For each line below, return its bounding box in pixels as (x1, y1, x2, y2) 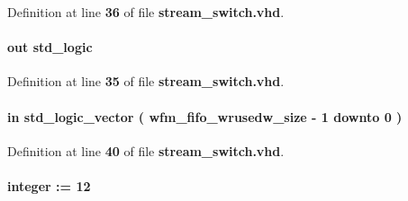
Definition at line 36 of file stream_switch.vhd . (7, 3, 285, 21)
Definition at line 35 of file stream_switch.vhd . (7, 72, 285, 91)
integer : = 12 (7, 176, 91, 195)
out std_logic (7, 38, 93, 57)
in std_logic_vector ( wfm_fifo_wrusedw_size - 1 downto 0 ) (7, 107, 403, 126)
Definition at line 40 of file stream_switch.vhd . (7, 141, 285, 160)
